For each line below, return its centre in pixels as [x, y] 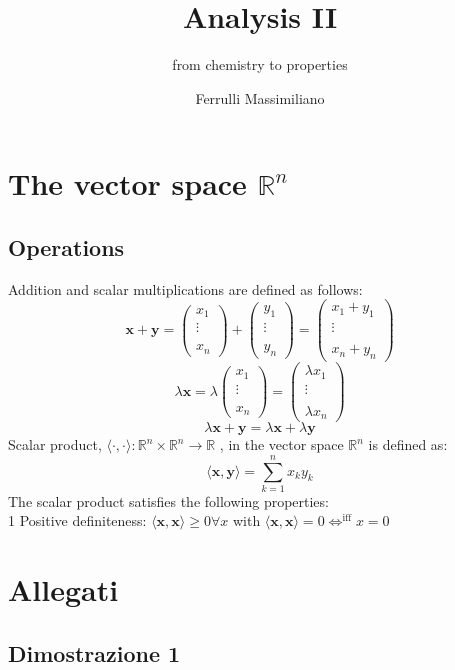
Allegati [63, 589]
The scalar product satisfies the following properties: [168, 500]
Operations [66, 246]
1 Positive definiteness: [77, 520]
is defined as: [408, 444]
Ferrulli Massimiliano [260, 97]
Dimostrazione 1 [94, 652]
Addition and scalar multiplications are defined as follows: [185, 288]
